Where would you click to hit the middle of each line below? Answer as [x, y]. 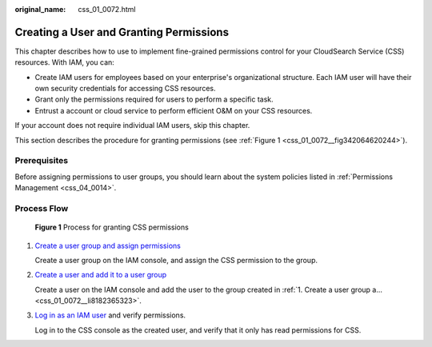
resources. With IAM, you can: [65, 62]
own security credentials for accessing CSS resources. [125, 89]
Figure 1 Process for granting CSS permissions [112, 227]
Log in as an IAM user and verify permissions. [110, 315]
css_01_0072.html [107, 9]
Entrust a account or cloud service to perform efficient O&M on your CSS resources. [174, 110]
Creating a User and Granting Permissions [122, 32]
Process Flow [42, 208]
